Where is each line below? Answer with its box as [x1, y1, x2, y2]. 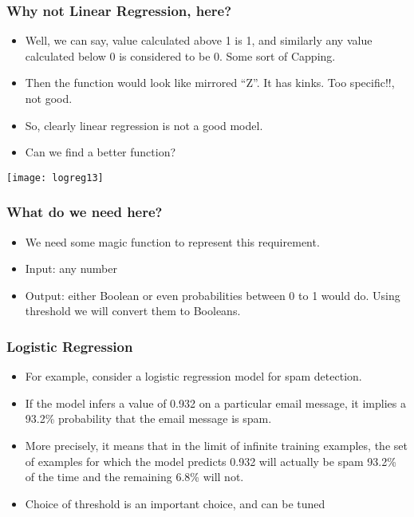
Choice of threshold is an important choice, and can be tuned [25, 495, 325, 511]
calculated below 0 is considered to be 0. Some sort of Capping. [25, 47, 336, 64]
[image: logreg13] [6, 172, 104, 184]
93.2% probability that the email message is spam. [25, 410, 272, 427]
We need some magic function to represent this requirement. [25, 233, 320, 250]
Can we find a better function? [25, 144, 176, 160]
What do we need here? [6, 202, 163, 222]
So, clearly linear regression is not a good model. [25, 116, 263, 133]
